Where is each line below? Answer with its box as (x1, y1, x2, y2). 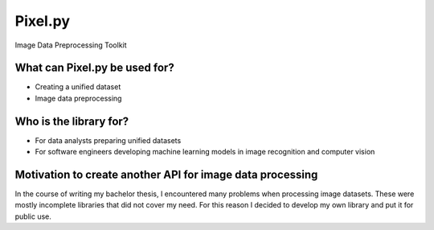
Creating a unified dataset (35, 82, 121, 92)
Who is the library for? (14, 114, 129, 128)
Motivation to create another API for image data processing (14, 167, 318, 181)
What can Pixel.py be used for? (14, 61, 174, 75)
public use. (14, 212, 52, 221)
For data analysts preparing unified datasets (35, 135, 182, 145)
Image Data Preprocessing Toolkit (14, 40, 128, 50)
